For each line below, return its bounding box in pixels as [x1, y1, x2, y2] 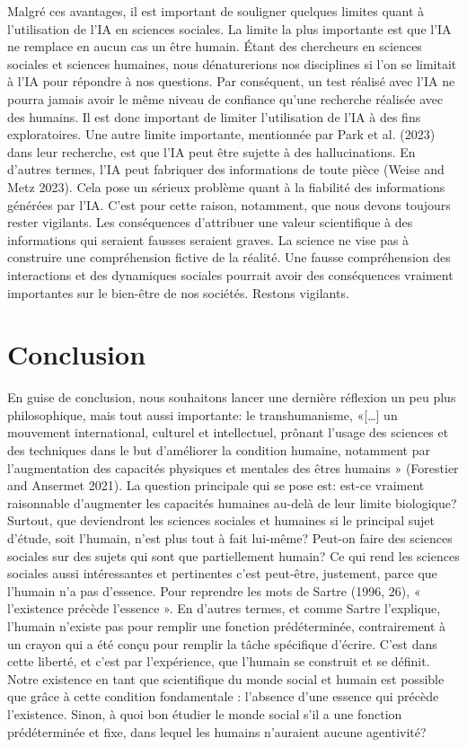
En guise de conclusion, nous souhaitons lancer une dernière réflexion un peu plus [7, 388, 456, 407]
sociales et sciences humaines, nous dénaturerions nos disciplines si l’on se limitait [7, 54, 457, 73]
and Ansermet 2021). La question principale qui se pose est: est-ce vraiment [7, 476, 425, 495]
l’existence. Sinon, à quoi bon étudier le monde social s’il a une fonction [7, 704, 402, 723]
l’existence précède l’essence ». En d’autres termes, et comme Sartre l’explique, [7, 599, 441, 618]
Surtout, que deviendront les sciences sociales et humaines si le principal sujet [7, 511, 435, 530]
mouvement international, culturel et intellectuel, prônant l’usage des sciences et [7, 423, 449, 442]
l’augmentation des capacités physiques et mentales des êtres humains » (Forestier [7, 458, 459, 477]
